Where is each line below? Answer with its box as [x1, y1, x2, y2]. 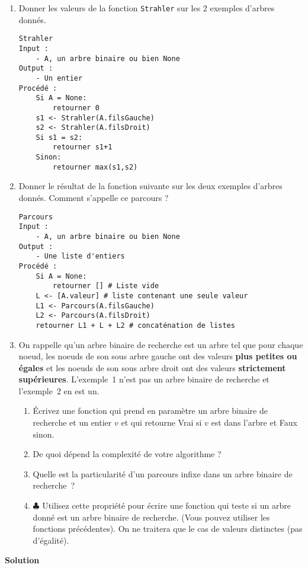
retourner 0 [53, 103, 100, 112]
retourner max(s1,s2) [53, 162, 138, 171]
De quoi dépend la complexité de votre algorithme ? [33, 448, 222, 460]
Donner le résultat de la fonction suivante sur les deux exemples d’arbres [18, 180, 283, 192]
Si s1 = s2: [36, 133, 83, 142]
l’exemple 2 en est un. [18, 384, 100, 397]
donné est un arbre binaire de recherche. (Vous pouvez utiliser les [33, 510, 270, 523]
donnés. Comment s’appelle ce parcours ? [18, 192, 169, 204]
